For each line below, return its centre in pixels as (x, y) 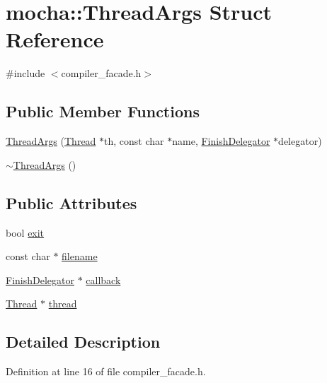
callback (103, 279)
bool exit (25, 232)
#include (25, 73)
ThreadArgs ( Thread (51, 141)
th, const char (134, 141)
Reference (55, 39)
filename (80, 256)
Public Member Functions (103, 111)
